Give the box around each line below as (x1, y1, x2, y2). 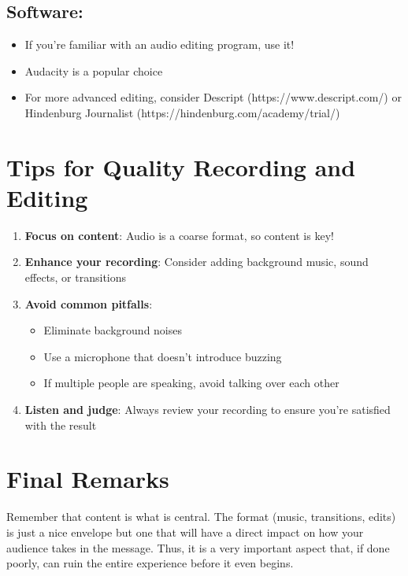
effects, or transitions (24, 269, 127, 286)
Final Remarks (6, 463, 169, 495)
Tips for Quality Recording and (6, 150, 356, 183)
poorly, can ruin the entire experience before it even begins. (6, 555, 294, 571)
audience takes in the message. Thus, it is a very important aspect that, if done (6, 539, 390, 556)
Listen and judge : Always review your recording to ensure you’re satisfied (24, 401, 391, 418)
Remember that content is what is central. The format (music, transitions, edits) (6, 508, 396, 525)
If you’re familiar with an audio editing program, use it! (24, 36, 295, 53)
